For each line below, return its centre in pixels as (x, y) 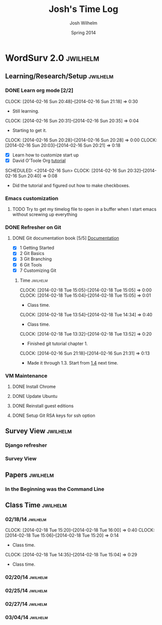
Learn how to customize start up (45, 155)
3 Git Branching (36, 259)
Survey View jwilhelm (39, 431)
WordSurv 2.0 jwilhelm (52, 58)
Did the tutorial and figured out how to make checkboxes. (71, 185)
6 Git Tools (31, 264)
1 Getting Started (37, 248)
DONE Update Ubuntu (35, 396)
